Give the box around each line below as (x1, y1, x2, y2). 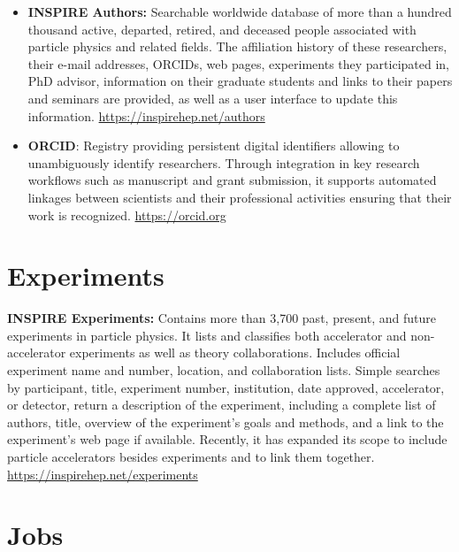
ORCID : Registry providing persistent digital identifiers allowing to (27, 136, 400, 155)
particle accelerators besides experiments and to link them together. (7, 448, 375, 465)
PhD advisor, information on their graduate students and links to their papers (27, 72, 453, 90)
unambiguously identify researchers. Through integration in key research (27, 153, 420, 172)
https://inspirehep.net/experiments (7, 464, 198, 483)
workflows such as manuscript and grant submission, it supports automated (27, 171, 437, 189)
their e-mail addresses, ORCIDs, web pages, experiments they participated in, (27, 54, 449, 73)
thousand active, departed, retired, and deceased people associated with (27, 19, 417, 38)
